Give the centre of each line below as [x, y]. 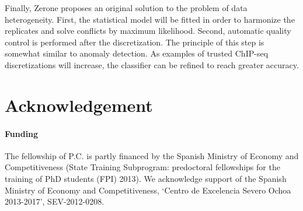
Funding [22, 133]
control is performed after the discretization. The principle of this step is [135, 42]
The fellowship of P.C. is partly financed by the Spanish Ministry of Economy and [152, 155]
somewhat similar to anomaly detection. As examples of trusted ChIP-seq [137, 53]
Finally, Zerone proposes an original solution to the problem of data [126, 8]
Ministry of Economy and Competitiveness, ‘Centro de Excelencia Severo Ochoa [148, 190]
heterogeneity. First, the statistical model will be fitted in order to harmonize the [150, 19]
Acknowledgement [79, 105]
